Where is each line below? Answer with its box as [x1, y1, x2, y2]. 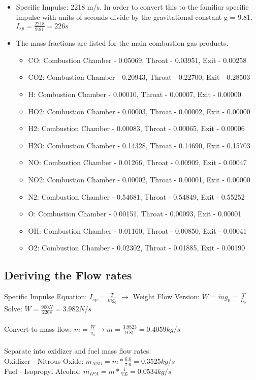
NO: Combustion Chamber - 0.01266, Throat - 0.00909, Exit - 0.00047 [28, 157, 247, 168]
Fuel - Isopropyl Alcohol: [4, 365, 81, 376]
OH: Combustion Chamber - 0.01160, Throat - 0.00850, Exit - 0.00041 [28, 225, 247, 236]
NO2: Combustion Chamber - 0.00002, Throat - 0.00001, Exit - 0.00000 [28, 174, 250, 184]
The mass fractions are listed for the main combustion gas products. [16, 38, 229, 48]
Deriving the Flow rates [4, 267, 132, 283]
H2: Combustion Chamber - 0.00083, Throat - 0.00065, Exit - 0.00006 [28, 123, 245, 134]
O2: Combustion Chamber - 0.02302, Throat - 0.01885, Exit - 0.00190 [28, 242, 245, 253]
